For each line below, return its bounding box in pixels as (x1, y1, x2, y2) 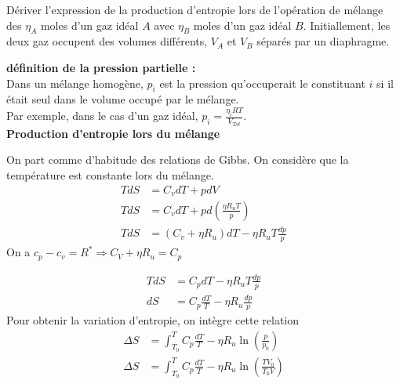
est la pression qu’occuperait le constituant (159, 74, 365, 91)
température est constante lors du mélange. (6, 166, 214, 183)
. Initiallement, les (303, 16, 391, 33)
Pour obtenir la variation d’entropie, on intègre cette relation (6, 311, 300, 328)
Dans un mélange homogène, (6, 74, 144, 91)
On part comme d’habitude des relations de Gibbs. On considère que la (6, 151, 349, 168)
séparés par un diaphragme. (256, 33, 390, 49)
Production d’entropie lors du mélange (6, 125, 220, 141)
